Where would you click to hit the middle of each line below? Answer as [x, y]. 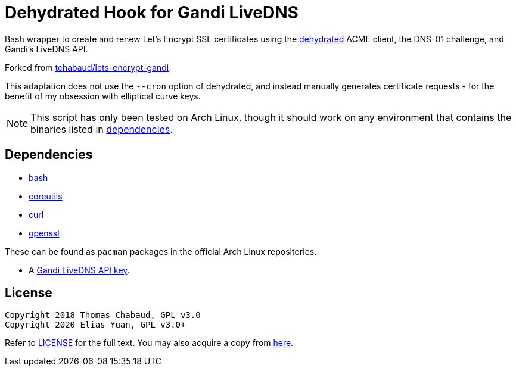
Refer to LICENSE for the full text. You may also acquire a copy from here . [149, 343]
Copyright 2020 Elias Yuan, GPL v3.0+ [95, 325]
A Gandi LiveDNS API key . [79, 270]
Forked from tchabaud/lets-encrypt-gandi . [88, 67]
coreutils [46, 196]
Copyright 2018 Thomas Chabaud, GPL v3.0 [103, 315]
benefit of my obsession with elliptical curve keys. [103, 96]
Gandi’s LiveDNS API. [46, 49]
